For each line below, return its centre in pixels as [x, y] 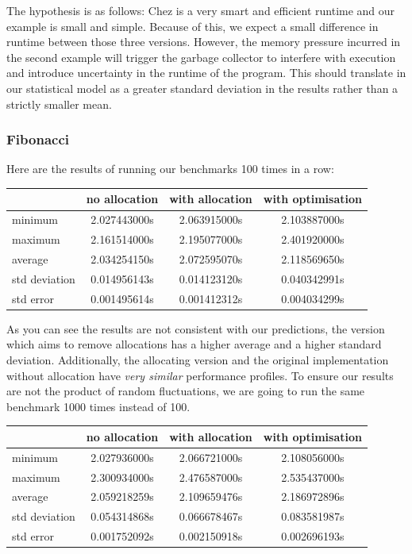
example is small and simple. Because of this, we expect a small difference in [193, 26]
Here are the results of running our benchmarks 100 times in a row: [170, 169]
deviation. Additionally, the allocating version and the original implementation [198, 359]
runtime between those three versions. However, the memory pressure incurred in [204, 42]
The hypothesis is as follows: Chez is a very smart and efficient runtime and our [201, 10]
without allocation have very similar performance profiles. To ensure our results [200, 375]
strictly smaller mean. [59, 104]
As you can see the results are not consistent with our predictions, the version [196, 328]
